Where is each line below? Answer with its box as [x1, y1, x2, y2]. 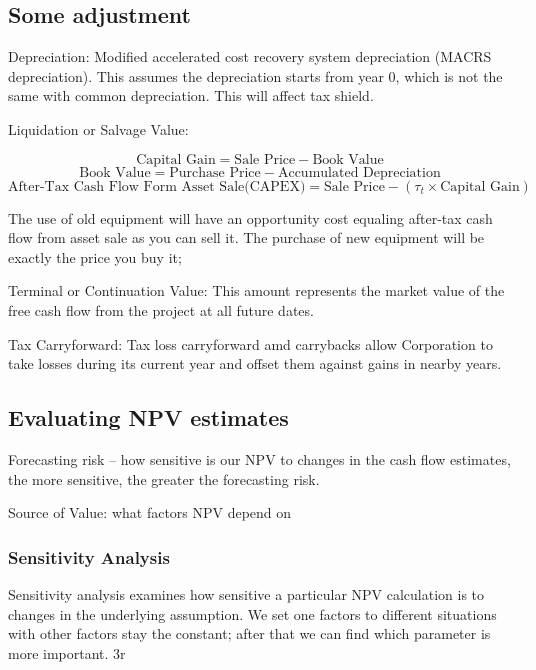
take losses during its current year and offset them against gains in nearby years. [8, 353, 502, 374]
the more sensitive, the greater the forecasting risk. [8, 468, 320, 489]
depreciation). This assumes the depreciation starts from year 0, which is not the [8, 65, 503, 86]
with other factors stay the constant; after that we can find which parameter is [8, 623, 491, 644]
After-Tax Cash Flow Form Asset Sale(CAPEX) [8, 179, 306, 194]
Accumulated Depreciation [277, 165, 441, 180]
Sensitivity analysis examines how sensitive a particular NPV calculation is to [8, 583, 485, 604]
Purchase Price [169, 165, 261, 180]
